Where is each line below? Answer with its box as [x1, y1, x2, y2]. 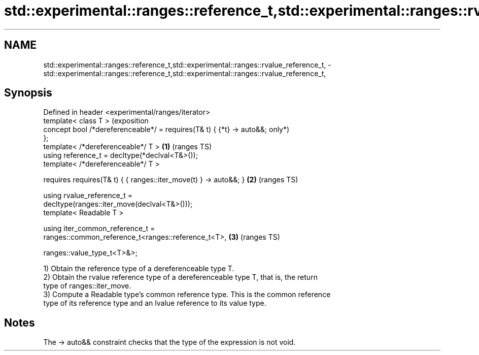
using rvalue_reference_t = [43, 191, 133, 200]
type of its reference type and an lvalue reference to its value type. [43, 299, 266, 308]
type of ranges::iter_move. [43, 281, 131, 291]
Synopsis [4, 86, 52, 100]
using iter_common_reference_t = [43, 224, 155, 233]
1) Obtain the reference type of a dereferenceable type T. [43, 264, 234, 273]
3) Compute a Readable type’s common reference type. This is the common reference [43, 290, 331, 299]
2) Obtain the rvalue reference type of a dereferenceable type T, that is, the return [43, 273, 318, 282]
